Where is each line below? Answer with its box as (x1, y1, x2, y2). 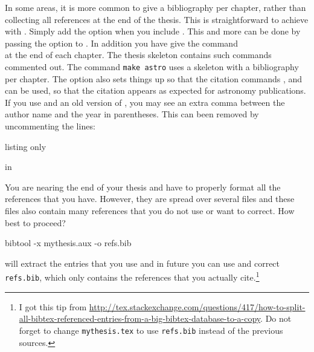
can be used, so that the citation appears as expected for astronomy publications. (5, 84, 306, 97)
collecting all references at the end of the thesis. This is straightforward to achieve (5, 13, 309, 25)
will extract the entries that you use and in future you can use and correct (5, 256, 280, 269)
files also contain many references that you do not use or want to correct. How (5, 204, 295, 217)
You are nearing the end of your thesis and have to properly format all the (5, 180, 281, 193)
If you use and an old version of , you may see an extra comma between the (5, 96, 285, 108)
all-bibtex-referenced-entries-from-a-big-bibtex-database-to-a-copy (19, 312, 261, 325)
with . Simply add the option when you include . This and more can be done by (5, 25, 301, 37)
